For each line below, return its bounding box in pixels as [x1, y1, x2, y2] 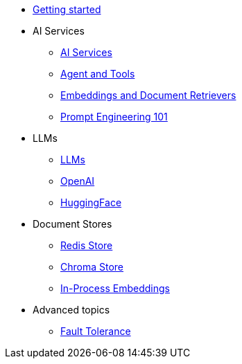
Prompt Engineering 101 [60, 111, 168, 122]
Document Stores [33, 218, 112, 230]
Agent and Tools [60, 68, 135, 80]
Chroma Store [60, 261, 124, 273]
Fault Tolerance [60, 325, 131, 337]
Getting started [33, 3, 101, 15]
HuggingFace [60, 197, 122, 208]
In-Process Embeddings [60, 282, 170, 294]
